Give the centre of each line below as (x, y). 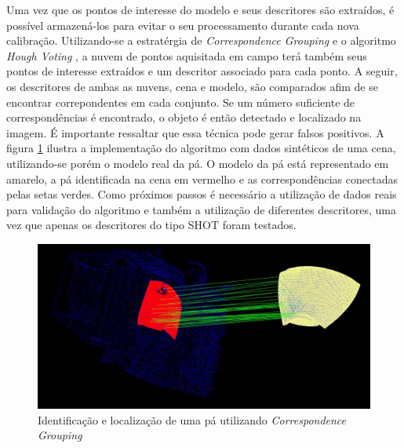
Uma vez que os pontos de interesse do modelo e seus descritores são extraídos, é (200, 9)
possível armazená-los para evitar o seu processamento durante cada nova (183, 25)
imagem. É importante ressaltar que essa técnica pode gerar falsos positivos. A (195, 132)
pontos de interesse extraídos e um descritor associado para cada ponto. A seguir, (202, 71)
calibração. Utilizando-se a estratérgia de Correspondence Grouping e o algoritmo (201, 40)
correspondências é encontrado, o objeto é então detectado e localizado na (184, 117)
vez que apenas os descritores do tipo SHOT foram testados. (151, 225)
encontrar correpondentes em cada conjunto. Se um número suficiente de (181, 102)
